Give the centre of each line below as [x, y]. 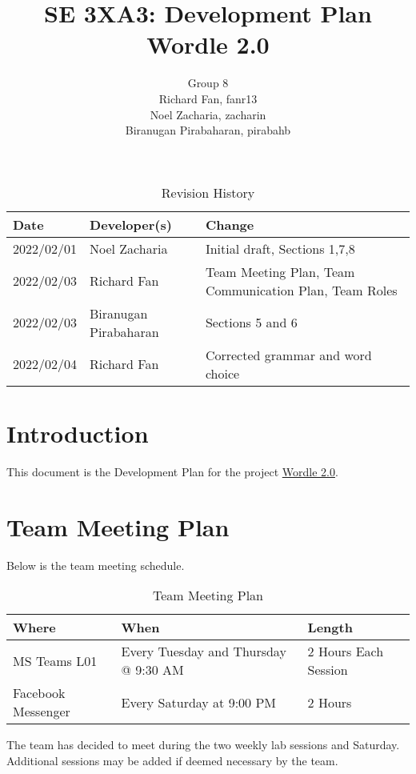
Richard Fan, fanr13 [208, 98]
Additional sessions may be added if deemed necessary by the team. [172, 760]
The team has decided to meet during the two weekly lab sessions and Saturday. [203, 745]
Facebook [39, 693]
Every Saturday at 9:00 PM [199, 702]
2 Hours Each [346, 652]
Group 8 [208, 83]
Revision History [208, 192]
